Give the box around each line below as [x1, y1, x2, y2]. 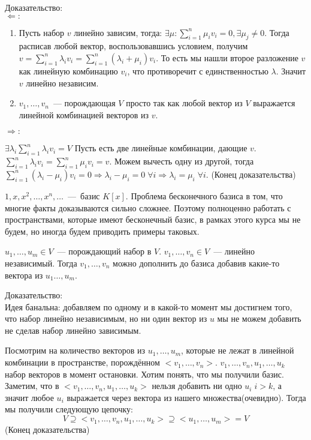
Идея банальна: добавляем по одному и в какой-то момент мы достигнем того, [5, 300, 292, 313]
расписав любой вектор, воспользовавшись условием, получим [19, 40, 248, 52]
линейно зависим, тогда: [74, 26, 162, 38]
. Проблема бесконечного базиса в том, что [125, 189, 283, 202]
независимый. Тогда [5, 256, 77, 269]
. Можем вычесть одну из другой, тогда [109, 155, 254, 167]
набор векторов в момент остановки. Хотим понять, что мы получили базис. [5, 367, 284, 380]
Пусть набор [19, 26, 65, 38]
